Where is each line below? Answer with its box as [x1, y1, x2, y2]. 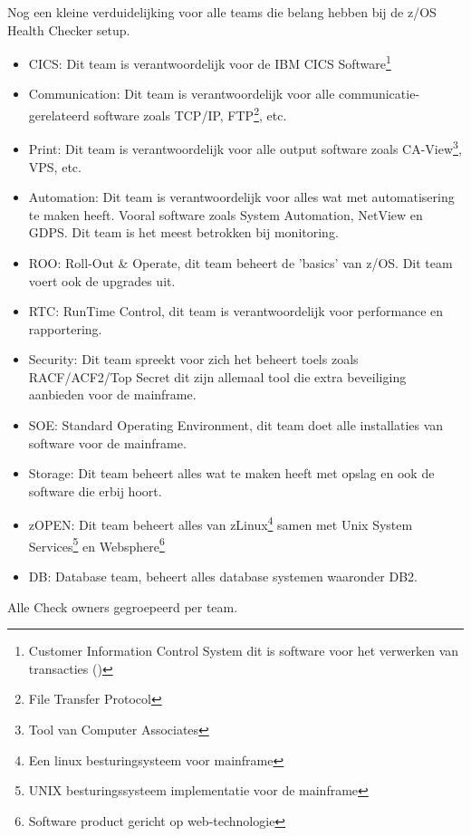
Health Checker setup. [7, 20, 130, 39]
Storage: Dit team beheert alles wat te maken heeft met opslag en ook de [28, 464, 435, 483]
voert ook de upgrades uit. [28, 271, 176, 290]
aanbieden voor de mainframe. [28, 385, 197, 404]
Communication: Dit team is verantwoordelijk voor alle [28, 84, 335, 103]
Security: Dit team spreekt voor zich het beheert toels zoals [28, 350, 359, 369]
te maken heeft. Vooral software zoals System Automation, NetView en [28, 205, 423, 224]
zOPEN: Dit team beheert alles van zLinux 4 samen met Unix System [28, 513, 413, 534]
